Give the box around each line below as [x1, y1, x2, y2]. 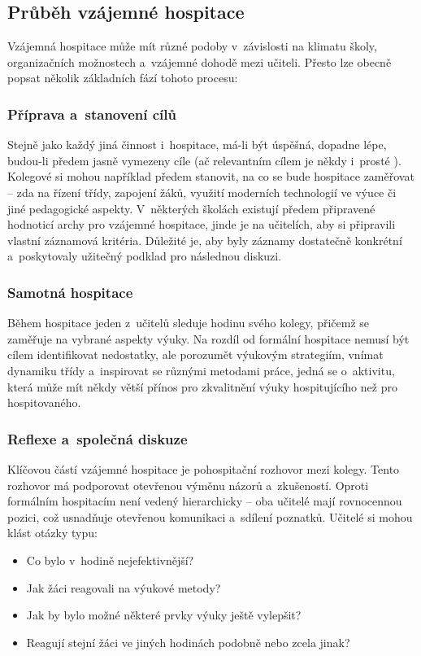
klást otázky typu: [7, 524, 98, 541]
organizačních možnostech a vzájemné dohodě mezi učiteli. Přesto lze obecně [7, 53, 392, 70]
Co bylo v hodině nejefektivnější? [26, 551, 194, 568]
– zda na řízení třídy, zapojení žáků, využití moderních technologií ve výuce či [7, 183, 397, 200]
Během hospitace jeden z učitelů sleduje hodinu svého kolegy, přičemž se [7, 314, 370, 331]
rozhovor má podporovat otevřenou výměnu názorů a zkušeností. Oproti [7, 476, 369, 493]
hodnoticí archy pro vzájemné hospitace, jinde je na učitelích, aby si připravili [7, 216, 396, 233]
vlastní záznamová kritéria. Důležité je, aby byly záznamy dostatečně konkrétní [7, 231, 402, 248]
